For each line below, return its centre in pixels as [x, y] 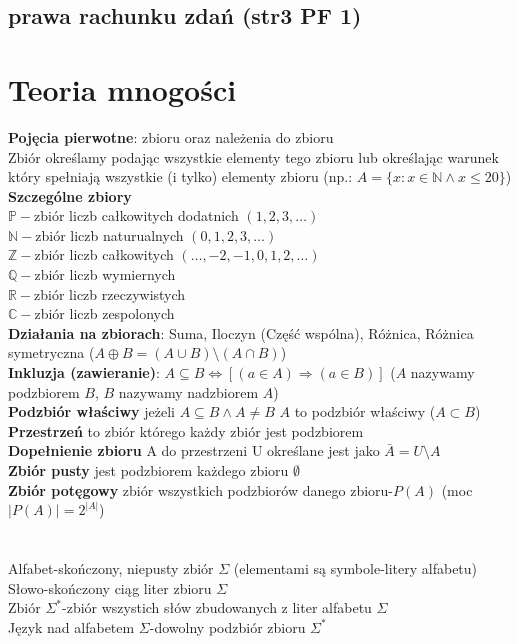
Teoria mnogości [122, 88]
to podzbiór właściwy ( [365, 411]
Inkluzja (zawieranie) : [84, 372]
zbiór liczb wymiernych [105, 274]
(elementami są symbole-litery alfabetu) [355, 567]
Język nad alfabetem [71, 626]
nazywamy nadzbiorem [188, 391]
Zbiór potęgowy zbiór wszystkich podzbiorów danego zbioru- [201, 489]
